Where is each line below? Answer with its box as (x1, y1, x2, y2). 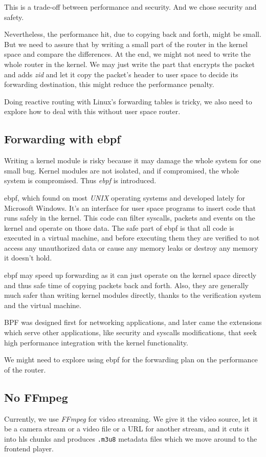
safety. (4, 11, 24, 22)
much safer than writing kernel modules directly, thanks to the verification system (4, 290, 261, 300)
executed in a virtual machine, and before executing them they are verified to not (4, 232, 260, 243)
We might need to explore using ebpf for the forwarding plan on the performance (4, 354, 258, 365)
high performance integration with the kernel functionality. (4, 337, 188, 347)
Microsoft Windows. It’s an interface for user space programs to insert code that (4, 202, 256, 213)
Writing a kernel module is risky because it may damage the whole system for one (4, 155, 261, 166)
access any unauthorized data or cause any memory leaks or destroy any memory (4, 242, 258, 253)
